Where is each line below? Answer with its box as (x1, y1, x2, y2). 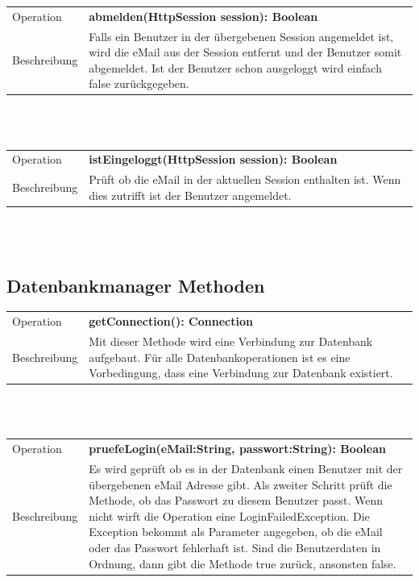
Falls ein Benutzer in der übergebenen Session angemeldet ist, (89, 27, 394, 44)
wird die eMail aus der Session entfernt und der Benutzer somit (89, 44, 402, 60)
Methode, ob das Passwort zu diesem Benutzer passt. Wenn (89, 492, 384, 509)
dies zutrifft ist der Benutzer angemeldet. (89, 186, 292, 203)
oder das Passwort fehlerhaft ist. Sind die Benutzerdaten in (89, 538, 381, 555)
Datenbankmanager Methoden (6, 272, 265, 297)
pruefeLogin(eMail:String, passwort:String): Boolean (89, 440, 386, 457)
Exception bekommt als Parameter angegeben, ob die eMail (89, 523, 383, 540)
